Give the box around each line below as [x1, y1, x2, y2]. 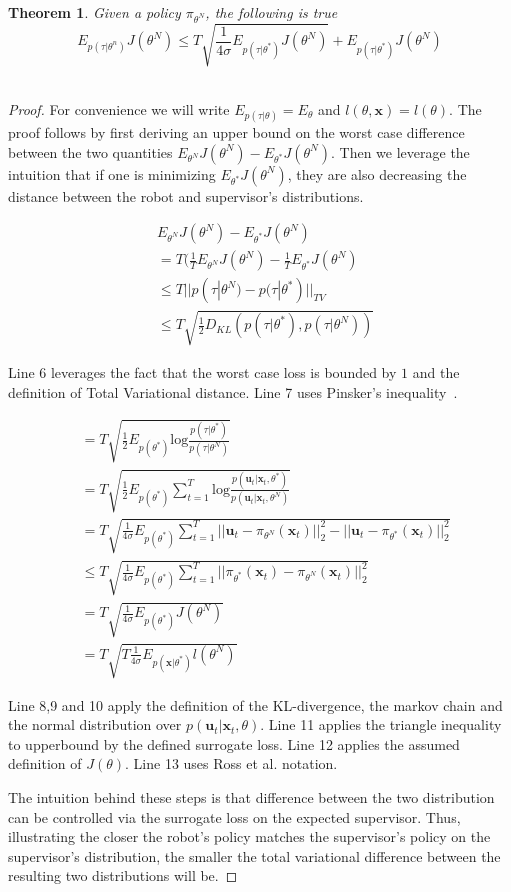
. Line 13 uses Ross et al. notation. [125, 753, 338, 774]
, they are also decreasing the [287, 163, 467, 184]
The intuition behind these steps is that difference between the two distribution [8, 786, 495, 807]
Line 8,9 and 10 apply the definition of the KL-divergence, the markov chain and [8, 694, 503, 715]
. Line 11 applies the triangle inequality [260, 714, 502, 735]
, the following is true [205, 2, 338, 22]
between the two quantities [8, 141, 173, 162]
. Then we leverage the [331, 141, 470, 162]
